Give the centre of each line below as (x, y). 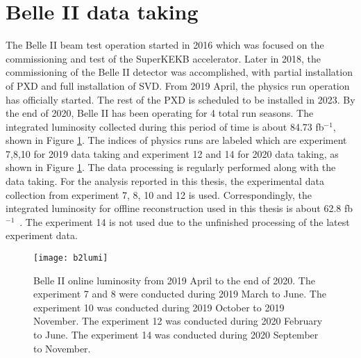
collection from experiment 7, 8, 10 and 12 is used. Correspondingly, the (159, 194)
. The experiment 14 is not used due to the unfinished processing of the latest (185, 221)
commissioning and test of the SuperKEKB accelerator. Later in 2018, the (163, 58)
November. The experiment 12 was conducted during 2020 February (178, 321)
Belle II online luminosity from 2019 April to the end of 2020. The (174, 280)
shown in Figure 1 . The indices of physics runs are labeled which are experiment (176, 140)
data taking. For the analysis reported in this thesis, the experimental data (165, 181)
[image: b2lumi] (71, 258)
